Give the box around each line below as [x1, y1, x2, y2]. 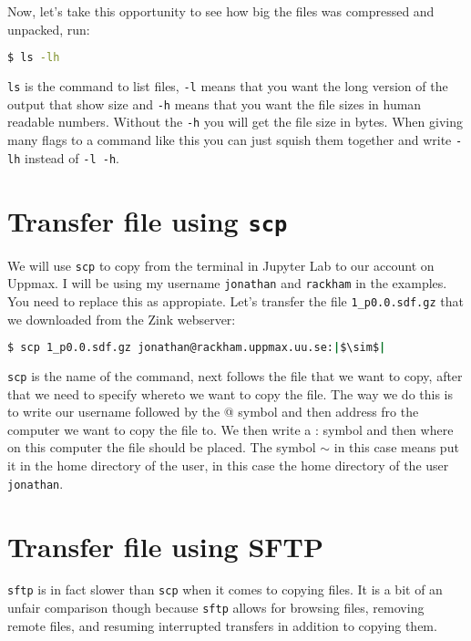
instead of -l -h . [24, 148, 119, 167]
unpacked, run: [7, 19, 90, 38]
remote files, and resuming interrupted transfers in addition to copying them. [7, 615, 437, 635]
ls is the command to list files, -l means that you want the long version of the [7, 77, 448, 96]
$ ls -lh [7, 51, 60, 65]
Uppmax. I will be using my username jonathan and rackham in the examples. [7, 274, 447, 293]
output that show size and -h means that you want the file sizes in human [7, 94, 422, 113]
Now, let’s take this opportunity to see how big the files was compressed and [7, 2, 435, 20]
